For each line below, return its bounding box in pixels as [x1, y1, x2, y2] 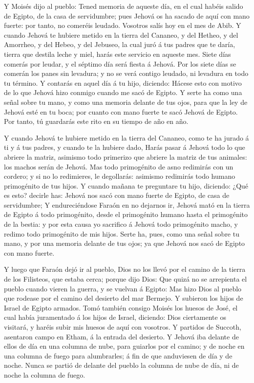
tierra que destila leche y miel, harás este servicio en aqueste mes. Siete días [4, 48, 231, 59]
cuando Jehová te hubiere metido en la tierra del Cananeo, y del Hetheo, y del [4, 29, 238, 40]
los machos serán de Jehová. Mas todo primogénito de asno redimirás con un [4, 161, 233, 171]
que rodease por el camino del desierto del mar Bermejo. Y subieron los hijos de [4, 293, 243, 303]
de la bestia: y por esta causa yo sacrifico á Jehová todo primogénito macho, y [4, 219, 238, 229]
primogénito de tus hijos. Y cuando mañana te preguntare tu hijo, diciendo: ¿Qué [4, 180, 249, 191]
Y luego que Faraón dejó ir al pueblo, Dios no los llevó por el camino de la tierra [4, 264, 246, 274]
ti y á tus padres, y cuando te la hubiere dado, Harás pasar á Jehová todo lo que [4, 142, 245, 152]
